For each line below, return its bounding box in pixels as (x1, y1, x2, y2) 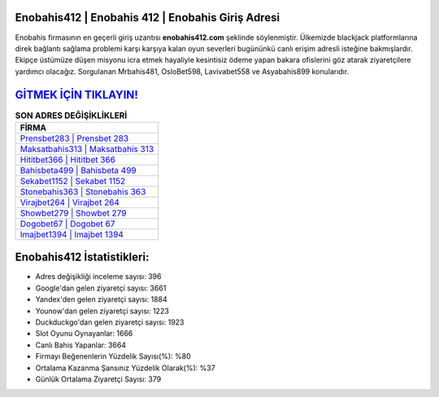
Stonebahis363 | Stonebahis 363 (20, 185, 146, 197)
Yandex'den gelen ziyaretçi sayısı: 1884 (35, 294, 168, 304)
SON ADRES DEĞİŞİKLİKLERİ (15, 110, 128, 121)
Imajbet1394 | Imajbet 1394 (20, 229, 124, 240)
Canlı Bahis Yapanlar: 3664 (35, 340, 126, 350)
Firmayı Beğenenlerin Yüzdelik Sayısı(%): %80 (35, 351, 191, 361)
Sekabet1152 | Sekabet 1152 (20, 175, 126, 186)
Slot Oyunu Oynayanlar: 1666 (35, 329, 133, 338)
